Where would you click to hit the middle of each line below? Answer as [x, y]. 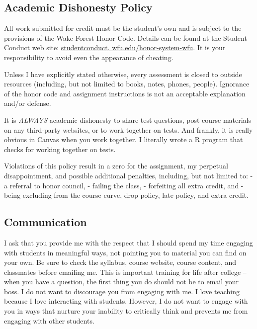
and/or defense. [28, 103]
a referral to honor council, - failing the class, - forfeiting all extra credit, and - [124, 185]
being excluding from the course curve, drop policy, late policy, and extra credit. [126, 195]
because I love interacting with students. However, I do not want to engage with [126, 301]
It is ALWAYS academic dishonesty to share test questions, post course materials [128, 120]
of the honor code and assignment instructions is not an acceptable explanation [125, 93]
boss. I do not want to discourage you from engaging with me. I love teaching [122, 291]
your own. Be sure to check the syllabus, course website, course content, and [120, 262]
